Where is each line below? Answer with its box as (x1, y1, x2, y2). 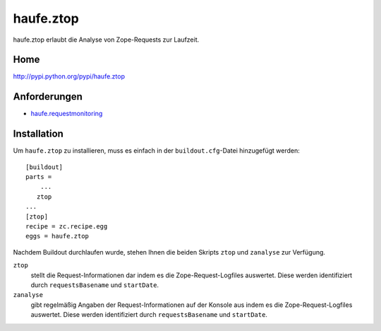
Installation (13, 128, 64, 140)
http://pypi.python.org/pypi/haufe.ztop (13, 72, 125, 81)
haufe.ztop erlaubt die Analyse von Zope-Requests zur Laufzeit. (13, 35, 200, 44)
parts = (25, 173, 52, 181)
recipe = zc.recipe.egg (25, 223, 108, 230)
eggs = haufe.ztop (25, 232, 90, 240)
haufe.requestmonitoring (30, 110, 103, 118)
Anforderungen (13, 91, 83, 103)
